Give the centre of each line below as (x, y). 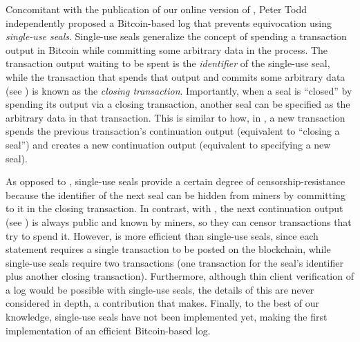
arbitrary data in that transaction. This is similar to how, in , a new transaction (176, 117)
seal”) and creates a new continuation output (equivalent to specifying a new (168, 144)
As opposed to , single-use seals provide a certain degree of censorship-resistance (176, 181)
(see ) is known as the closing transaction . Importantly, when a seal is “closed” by (179, 90)
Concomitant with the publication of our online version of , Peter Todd (156, 9)
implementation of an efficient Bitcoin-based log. (108, 330)
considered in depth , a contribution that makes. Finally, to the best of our (163, 303)
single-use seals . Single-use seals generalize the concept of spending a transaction (176, 36)
